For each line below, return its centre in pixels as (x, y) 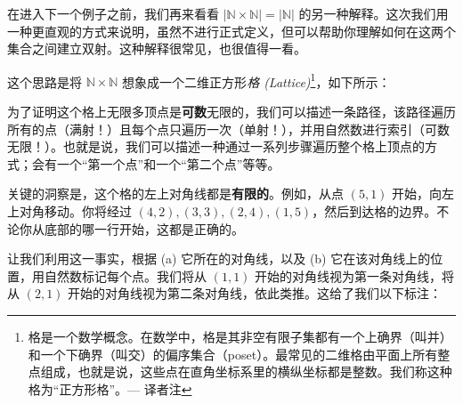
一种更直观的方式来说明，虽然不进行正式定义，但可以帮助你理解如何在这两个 (231, 31)
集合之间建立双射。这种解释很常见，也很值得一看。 (157, 48)
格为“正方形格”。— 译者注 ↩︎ (110, 388)
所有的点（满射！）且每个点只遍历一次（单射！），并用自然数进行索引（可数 (228, 129)
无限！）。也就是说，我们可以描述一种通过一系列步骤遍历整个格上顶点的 (216, 146)
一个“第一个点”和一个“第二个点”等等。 (168, 163)
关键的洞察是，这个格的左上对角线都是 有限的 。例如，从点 (175, 194)
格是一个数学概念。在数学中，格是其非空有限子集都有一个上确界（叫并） (240, 336)
